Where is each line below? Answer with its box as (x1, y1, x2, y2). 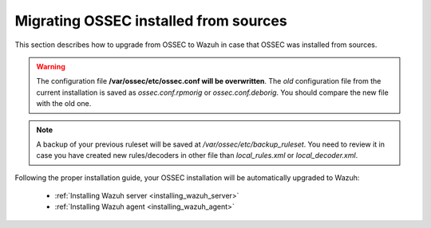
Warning (36, 61, 65, 71)
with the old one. (36, 99, 92, 108)
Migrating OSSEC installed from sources (14, 12, 287, 29)
